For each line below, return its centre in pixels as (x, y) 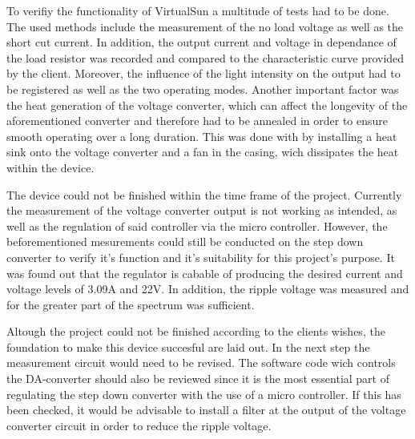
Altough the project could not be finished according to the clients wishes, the (196, 331)
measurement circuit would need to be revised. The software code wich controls (201, 362)
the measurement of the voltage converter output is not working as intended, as (202, 210)
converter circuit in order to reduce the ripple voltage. (139, 425)
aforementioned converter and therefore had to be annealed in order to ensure (197, 121)
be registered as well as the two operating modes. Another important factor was (203, 89)
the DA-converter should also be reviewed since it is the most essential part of (198, 379)
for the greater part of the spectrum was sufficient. (131, 304)
